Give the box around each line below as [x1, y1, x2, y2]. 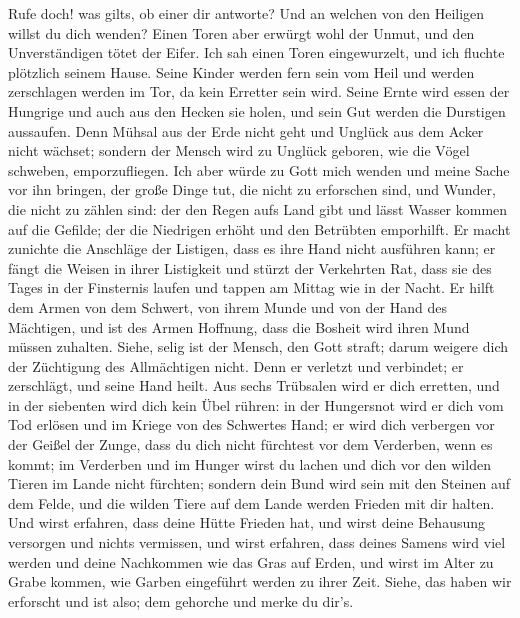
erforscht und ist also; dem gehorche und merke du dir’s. [8, 590, 354, 611]
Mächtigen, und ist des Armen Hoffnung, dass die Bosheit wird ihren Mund [8, 316, 470, 337]
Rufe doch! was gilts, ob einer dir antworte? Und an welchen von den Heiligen [8, 3, 485, 23]
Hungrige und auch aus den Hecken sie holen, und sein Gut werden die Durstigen [8, 100, 506, 121]
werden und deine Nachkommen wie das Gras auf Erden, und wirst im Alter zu [8, 551, 494, 572]
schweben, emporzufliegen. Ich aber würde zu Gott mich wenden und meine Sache [8, 159, 510, 180]
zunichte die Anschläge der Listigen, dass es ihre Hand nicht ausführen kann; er [8, 238, 496, 259]
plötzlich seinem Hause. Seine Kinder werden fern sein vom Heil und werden [8, 61, 475, 82]
